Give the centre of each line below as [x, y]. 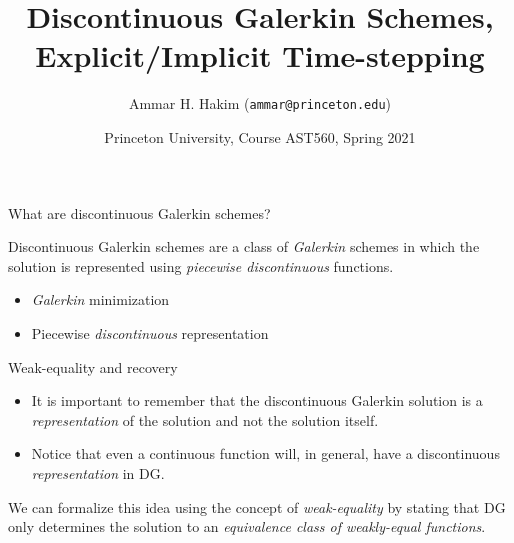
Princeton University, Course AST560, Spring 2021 [260, 136]
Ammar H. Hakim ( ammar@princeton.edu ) [260, 103]
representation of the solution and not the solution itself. [205, 419]
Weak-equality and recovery [93, 366]
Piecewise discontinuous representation [150, 332]
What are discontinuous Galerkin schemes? [139, 212]
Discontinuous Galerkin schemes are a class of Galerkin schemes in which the [244, 246]
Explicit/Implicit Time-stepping [260, 55]
